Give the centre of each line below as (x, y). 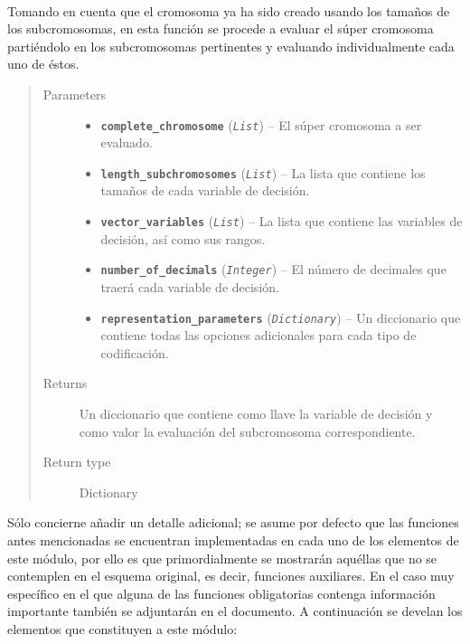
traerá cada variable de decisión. (190, 286)
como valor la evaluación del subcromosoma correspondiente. (247, 431)
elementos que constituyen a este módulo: (122, 628)
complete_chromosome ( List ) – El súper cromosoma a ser (261, 124)
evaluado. (127, 142)
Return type (77, 462)
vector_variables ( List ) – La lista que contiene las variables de (282, 221)
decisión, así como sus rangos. (183, 238)
